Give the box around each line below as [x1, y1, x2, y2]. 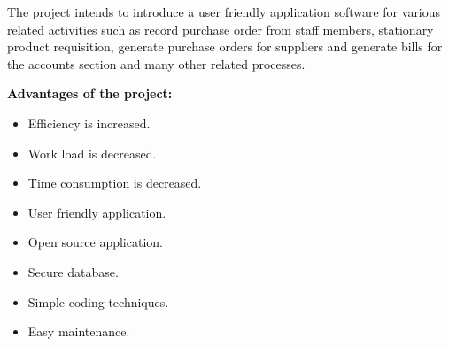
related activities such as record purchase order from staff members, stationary [7, 19, 434, 38]
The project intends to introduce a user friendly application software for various [7, 3, 441, 20]
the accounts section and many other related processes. [7, 54, 306, 73]
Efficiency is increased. [27, 113, 151, 132]
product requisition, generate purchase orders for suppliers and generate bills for [7, 37, 443, 56]
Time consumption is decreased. [27, 173, 202, 192]
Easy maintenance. [27, 322, 130, 341]
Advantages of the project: [7, 84, 173, 103]
